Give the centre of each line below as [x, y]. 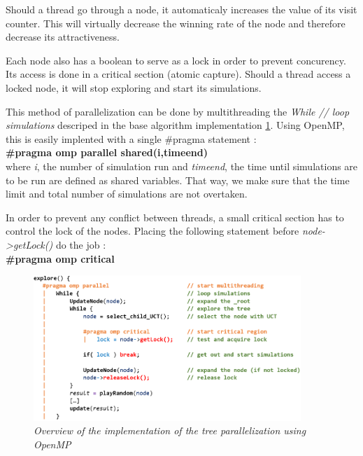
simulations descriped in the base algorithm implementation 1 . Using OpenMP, [175, 125]
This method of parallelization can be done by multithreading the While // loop [178, 111]
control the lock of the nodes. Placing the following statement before [152, 231]
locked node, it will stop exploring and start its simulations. [134, 87]
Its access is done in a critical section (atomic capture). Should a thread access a [178, 74]
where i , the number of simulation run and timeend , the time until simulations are [182, 166]
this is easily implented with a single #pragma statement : [131, 138]
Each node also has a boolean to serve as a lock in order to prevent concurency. [176, 60]
